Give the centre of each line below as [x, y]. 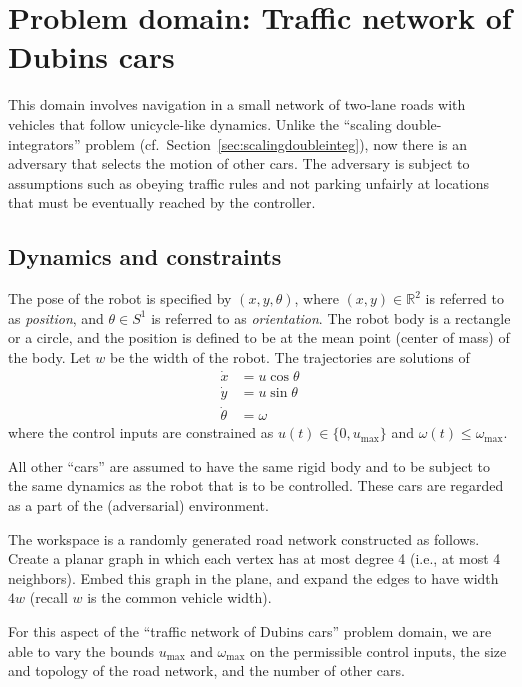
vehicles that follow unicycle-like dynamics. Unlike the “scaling [200, 123]
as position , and [56, 317]
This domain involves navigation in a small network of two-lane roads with [237, 104]
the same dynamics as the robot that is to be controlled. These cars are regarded [256, 485]
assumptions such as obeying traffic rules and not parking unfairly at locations [249, 182]
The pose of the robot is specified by [120, 298]
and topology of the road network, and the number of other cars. [206, 670]
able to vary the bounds [81, 650]
